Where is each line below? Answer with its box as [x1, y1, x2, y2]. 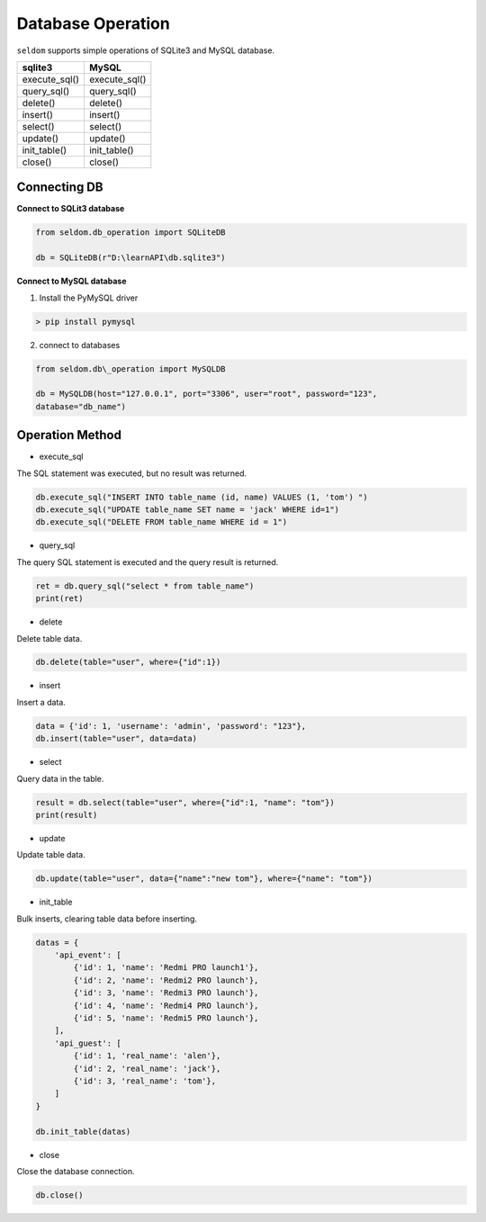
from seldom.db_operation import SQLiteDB [35, 228, 226, 238]
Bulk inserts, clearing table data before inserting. [16, 913, 198, 924]
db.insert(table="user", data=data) [35, 733, 198, 744]
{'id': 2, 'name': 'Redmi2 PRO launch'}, [73, 975, 259, 985]
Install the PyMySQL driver [39, 292, 139, 303]
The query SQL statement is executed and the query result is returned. [16, 556, 279, 567]
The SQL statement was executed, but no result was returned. [16, 468, 247, 479]
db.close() [35, 1190, 84, 1200]
